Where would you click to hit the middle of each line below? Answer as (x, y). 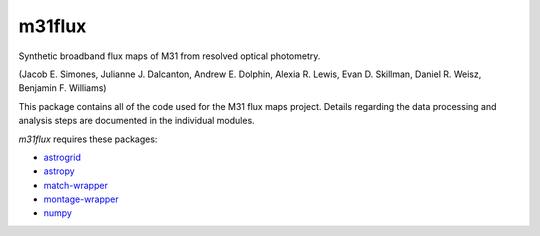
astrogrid (62, 157)
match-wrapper (76, 185)
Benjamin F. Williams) (62, 88)
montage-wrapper (81, 199)
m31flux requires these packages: (88, 139)
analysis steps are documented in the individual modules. (136, 121)
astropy (59, 171)
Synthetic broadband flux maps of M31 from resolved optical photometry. (169, 56)
